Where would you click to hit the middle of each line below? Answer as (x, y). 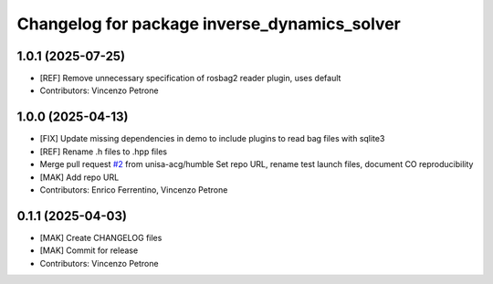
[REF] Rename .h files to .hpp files (104, 152)
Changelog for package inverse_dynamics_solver (209, 24)
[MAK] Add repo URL (79, 177)
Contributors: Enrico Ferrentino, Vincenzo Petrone (134, 189)
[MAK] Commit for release (89, 250)
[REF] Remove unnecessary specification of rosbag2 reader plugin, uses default (190, 79)
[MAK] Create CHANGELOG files (101, 237)
